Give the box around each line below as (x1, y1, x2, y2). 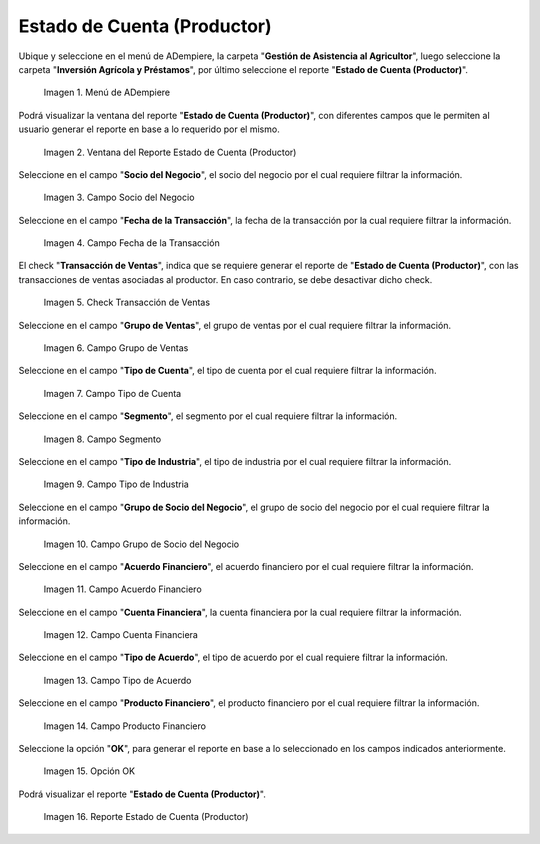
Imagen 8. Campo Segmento (43, 433, 162, 445)
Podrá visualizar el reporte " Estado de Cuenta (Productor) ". (18, 788, 267, 800)
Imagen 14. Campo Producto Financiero (43, 720, 207, 732)
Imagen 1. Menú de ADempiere (43, 86, 170, 99)
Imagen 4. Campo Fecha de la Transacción (43, 237, 220, 249)
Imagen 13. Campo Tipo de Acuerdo (43, 674, 192, 686)
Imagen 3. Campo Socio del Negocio (43, 191, 195, 204)
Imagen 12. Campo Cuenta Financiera (43, 629, 199, 641)
